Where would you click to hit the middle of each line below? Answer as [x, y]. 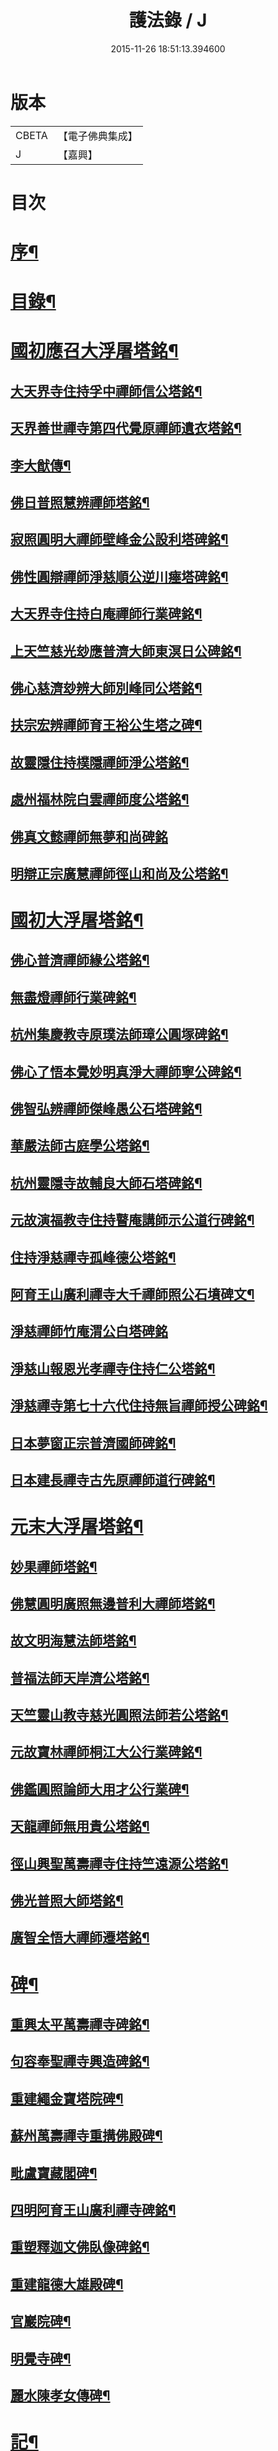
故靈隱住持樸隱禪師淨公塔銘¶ [100, 762]
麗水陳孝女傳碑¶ [60, 2395]
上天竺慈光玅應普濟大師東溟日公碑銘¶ [126, 651]
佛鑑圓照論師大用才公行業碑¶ [100, 1789]
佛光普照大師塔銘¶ [67, 1901]
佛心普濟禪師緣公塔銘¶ [80, 960]
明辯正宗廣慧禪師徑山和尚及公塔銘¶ [119, 873]
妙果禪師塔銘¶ [54, 1566]
